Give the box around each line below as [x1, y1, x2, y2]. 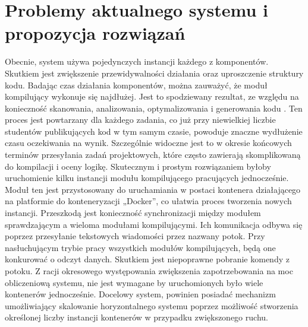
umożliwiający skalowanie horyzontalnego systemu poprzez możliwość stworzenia [5, 299, 298, 312]
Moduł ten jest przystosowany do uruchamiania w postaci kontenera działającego [5, 183, 301, 195]
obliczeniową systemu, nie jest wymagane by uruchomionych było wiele [5, 276, 263, 288]
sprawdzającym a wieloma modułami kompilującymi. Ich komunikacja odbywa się [5, 218, 303, 230]
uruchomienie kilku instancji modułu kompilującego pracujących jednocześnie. [5, 172, 289, 184]
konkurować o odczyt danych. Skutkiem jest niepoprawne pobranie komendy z [5, 253, 290, 265]
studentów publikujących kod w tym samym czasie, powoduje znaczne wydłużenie [5, 125, 303, 137]
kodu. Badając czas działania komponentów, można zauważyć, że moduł [5, 78, 268, 91]
